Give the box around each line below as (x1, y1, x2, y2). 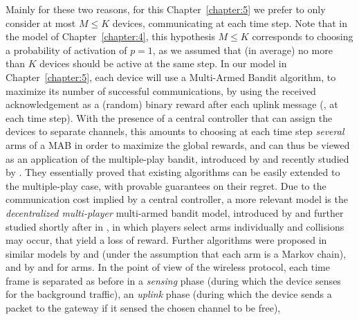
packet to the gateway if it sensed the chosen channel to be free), (6, 301, 281, 315)
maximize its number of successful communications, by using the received (6, 83, 316, 98)
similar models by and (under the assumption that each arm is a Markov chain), (6, 246, 347, 260)
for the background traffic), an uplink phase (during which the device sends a (6, 287, 332, 301)
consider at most (6, 15, 76, 30)
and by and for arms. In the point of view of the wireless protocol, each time (6, 260, 331, 274)
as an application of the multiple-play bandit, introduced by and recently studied (6, 151, 349, 166)
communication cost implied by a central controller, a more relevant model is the (6, 192, 348, 206)
